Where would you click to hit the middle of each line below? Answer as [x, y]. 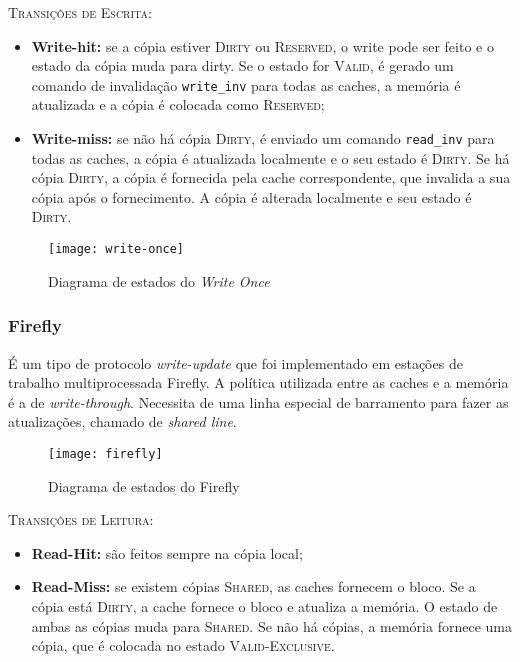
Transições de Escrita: [80, 12]
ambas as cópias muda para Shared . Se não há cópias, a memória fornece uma [271, 625]
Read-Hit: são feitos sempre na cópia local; [167, 552]
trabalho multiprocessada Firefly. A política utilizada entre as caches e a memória [258, 382]
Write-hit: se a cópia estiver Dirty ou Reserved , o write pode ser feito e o [262, 45]
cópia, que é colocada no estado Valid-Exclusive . [183, 645]
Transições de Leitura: [81, 519]
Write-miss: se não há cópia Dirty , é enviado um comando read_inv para [263, 138]
